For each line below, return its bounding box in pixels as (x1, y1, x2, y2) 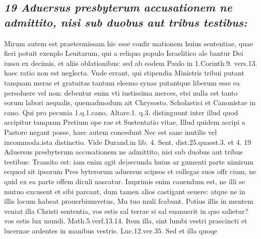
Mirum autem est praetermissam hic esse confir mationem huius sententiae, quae (4, 38, 253, 48)
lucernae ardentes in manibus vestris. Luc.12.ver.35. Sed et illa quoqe (4, 225, 217, 235)
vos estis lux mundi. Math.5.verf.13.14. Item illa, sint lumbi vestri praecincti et (4, 215, 247, 226)
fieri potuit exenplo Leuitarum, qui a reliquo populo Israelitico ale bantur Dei (4, 48, 243, 58)
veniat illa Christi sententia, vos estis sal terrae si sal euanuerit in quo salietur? (4, 205, 248, 216)
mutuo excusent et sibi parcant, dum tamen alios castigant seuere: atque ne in (4, 186, 245, 196)
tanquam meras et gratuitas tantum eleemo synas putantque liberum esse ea (4, 77, 240, 88)
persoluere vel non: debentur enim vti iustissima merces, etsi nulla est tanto (4, 87, 238, 98)
